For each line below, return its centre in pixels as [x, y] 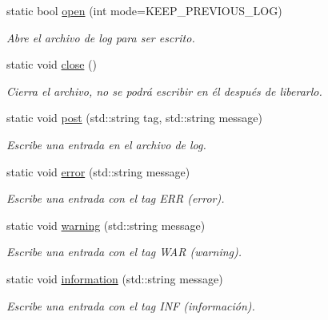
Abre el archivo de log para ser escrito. [101, 37]
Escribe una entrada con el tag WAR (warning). [124, 252]
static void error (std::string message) [98, 171]
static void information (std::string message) [115, 278]
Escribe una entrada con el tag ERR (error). [116, 198]
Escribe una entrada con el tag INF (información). [131, 305]
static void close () [52, 64]
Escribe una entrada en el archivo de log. [106, 144]
